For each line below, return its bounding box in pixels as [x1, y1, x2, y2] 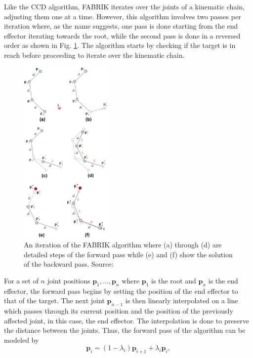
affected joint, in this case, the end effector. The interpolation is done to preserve [4, 315, 249, 325]
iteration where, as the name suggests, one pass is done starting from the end [4, 21, 238, 31]
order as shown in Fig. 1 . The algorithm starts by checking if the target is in [4, 40, 236, 50]
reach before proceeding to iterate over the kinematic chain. [4, 49, 185, 60]
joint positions [47, 275, 90, 285]
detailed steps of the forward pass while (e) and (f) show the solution [24, 249, 233, 259]
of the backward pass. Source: [24, 259, 114, 269]
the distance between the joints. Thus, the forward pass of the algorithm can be [4, 325, 246, 335]
